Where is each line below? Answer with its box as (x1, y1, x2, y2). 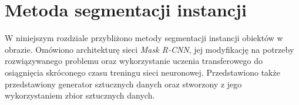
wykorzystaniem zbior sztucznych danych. (5, 89, 155, 101)
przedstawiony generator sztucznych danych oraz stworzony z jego (5, 77, 242, 90)
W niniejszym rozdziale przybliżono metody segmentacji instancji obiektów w (5, 32, 283, 44)
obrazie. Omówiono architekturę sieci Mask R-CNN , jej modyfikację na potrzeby (5, 43, 294, 55)
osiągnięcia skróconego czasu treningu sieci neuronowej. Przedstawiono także (5, 66, 280, 78)
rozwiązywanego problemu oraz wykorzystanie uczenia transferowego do (5, 55, 263, 67)
